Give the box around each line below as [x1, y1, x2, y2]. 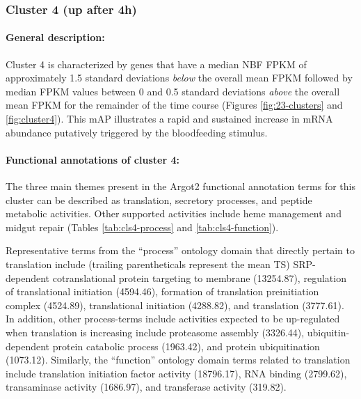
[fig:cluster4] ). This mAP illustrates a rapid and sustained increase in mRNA [6, 111, 333, 126]
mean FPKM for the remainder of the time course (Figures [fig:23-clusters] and [6, 97, 343, 112]
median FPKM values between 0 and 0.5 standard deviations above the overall [6, 84, 340, 98]
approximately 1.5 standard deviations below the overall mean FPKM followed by [6, 70, 353, 85]
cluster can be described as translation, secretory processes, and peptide [6, 192, 312, 207]
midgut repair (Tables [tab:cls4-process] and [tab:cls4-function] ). [6, 219, 279, 234]
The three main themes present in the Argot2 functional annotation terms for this [6, 179, 355, 193]
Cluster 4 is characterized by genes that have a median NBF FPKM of [6, 56, 307, 71]
